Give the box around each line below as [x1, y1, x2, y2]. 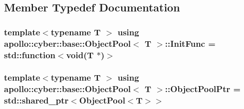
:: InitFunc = [165, 37, 216, 49]
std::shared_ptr [4, 94, 69, 107]
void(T [66, 48, 94, 61]
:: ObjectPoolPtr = [165, 83, 241, 95]
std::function [4, 48, 56, 61]
